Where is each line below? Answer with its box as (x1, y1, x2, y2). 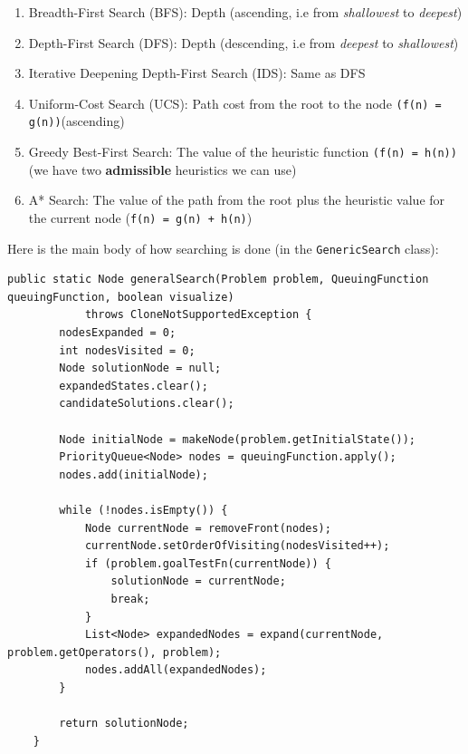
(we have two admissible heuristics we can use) (28, 159, 297, 179)
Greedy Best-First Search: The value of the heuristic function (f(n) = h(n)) (28, 142, 457, 161)
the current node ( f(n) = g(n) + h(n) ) (28, 208, 253, 227)
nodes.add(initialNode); (59, 468, 208, 481)
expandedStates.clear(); (59, 379, 208, 392)
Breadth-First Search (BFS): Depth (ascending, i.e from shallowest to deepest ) (28, 3, 463, 21)
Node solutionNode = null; (59, 362, 222, 375)
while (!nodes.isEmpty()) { (59, 503, 228, 517)
